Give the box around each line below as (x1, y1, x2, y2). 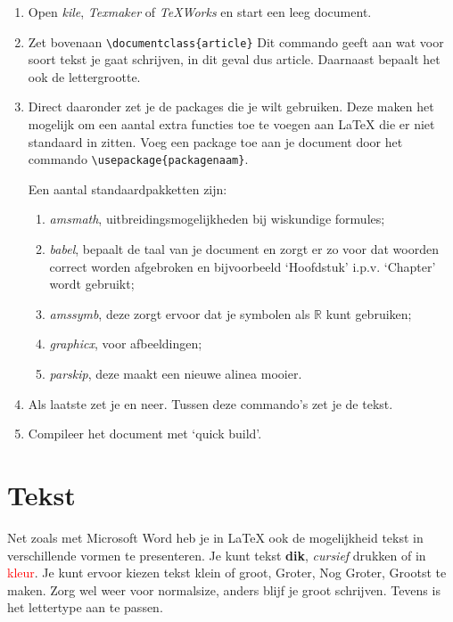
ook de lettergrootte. (28, 67, 141, 86)
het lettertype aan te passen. (7, 598, 163, 617)
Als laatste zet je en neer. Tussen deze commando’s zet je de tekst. (28, 394, 393, 413)
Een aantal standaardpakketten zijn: (28, 179, 227, 198)
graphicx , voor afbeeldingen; (49, 334, 202, 353)
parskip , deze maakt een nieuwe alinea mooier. (49, 364, 302, 383)
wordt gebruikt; (49, 274, 135, 293)
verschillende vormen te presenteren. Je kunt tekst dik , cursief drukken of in (7, 545, 426, 564)
